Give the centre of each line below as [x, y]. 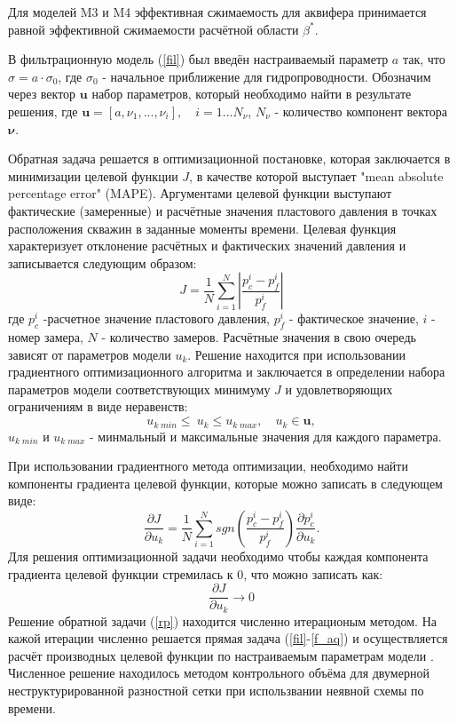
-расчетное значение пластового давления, [156, 318]
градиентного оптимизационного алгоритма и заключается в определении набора [227, 372]
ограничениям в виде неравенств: [98, 406]
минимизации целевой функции [93, 175]
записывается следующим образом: [102, 262]
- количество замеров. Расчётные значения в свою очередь [259, 337]
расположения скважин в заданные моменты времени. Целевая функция [202, 228]
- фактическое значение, [354, 318]
